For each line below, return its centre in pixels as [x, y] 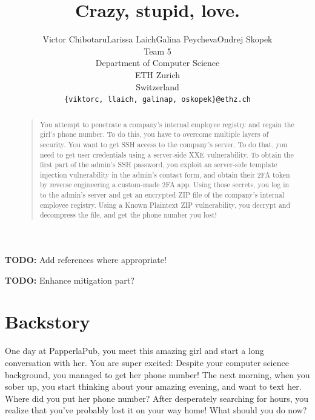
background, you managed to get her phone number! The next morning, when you [157, 374]
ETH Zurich [157, 74]
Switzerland [157, 86]
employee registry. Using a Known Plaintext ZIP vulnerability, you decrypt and [165, 205]
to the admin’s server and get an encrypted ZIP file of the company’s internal [162, 195]
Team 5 [157, 51]
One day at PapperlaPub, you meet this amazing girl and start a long [134, 351]
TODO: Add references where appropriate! [86, 260]
